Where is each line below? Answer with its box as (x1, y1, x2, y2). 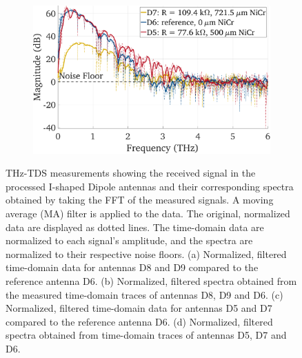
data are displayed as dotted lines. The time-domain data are (6, 219, 264, 234)
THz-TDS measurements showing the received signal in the (6, 166, 256, 180)
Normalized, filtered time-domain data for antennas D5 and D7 (6, 301, 272, 315)
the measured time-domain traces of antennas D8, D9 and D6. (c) (6, 287, 283, 301)
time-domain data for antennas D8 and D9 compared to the (6, 260, 259, 275)
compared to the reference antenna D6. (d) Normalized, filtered (6, 314, 273, 328)
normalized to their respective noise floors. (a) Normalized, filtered (6, 246, 287, 261)
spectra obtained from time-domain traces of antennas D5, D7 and (6, 328, 287, 342)
